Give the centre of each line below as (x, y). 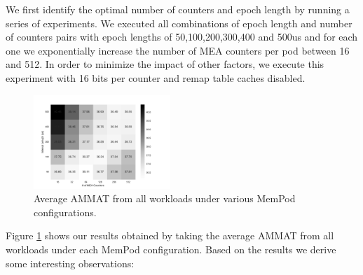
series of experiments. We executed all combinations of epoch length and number (179, 23)
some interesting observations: (70, 263)
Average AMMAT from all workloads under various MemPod (165, 198)
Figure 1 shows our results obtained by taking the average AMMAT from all (170, 235)
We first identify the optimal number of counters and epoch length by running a (178, 9)
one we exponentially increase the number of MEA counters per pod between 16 (178, 50)
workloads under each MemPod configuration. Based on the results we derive (171, 249)
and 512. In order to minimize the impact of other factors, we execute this (165, 64)
